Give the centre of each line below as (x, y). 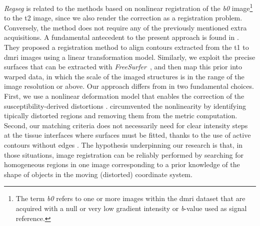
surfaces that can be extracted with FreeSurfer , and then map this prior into (123, 67)
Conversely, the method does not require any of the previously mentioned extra (125, 27)
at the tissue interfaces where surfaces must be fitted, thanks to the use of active (127, 135)
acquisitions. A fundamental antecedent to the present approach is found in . (121, 37)
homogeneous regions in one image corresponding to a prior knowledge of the (122, 164)
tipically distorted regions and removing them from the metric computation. (121, 115)
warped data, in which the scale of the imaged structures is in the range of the (124, 76)
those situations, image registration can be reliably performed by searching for (124, 154)
